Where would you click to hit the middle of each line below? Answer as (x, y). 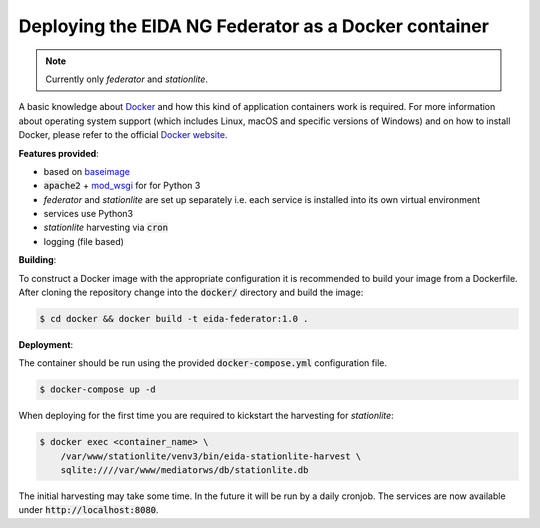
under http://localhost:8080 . (88, 510)
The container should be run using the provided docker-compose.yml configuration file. (202, 363)
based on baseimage (86, 171)
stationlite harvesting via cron (106, 227)
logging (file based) (84, 241)
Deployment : (46, 344)
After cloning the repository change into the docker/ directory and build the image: (191, 292)
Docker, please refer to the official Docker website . (123, 135)
